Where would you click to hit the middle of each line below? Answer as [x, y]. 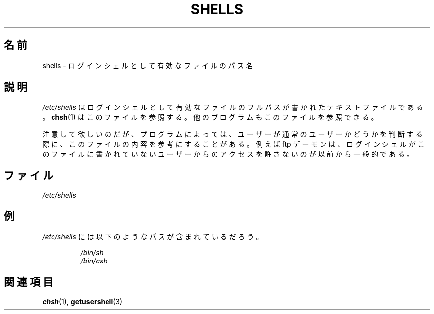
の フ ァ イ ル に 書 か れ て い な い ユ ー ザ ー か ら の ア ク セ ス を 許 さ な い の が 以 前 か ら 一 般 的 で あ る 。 [228, 154]
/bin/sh [92, 253]
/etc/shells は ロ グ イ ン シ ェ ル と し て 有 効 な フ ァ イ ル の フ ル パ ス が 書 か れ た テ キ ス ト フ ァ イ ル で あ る [233, 107]
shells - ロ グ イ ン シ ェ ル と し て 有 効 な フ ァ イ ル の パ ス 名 [148, 65]
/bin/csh [94, 261]
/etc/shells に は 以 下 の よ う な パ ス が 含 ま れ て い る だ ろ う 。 [153, 237]
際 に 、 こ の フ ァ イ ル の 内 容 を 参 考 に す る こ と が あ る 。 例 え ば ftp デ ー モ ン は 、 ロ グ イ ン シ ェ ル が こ [233, 144]
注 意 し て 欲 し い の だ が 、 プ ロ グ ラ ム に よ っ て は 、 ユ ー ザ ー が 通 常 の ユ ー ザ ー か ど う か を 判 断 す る [232, 134]
